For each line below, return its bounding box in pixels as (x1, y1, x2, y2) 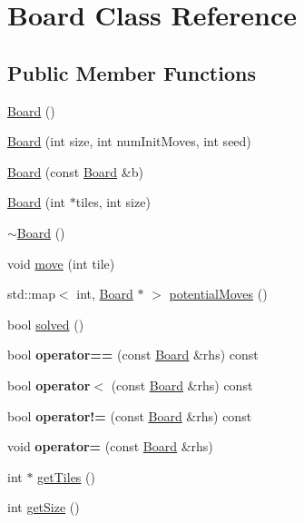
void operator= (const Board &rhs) (7, 437, 213, 456)
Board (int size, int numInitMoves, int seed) (7, 132, 251, 151)
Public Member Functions (7, 58, 256, 86)
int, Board (76, 284, 133, 303)
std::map (7, 284, 55, 303)
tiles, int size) (75, 192, 151, 212)
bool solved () (7, 314, 84, 333)
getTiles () (37, 467, 95, 486)
